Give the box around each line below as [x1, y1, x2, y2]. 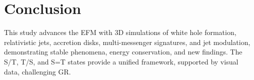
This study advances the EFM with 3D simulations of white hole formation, [4, 27, 236, 37]
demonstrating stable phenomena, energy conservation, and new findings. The [4, 46, 242, 57]
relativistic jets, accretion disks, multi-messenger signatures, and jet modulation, [4, 36, 250, 47]
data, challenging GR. [4, 66, 71, 76]
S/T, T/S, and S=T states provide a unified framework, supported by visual [4, 56, 238, 66]
